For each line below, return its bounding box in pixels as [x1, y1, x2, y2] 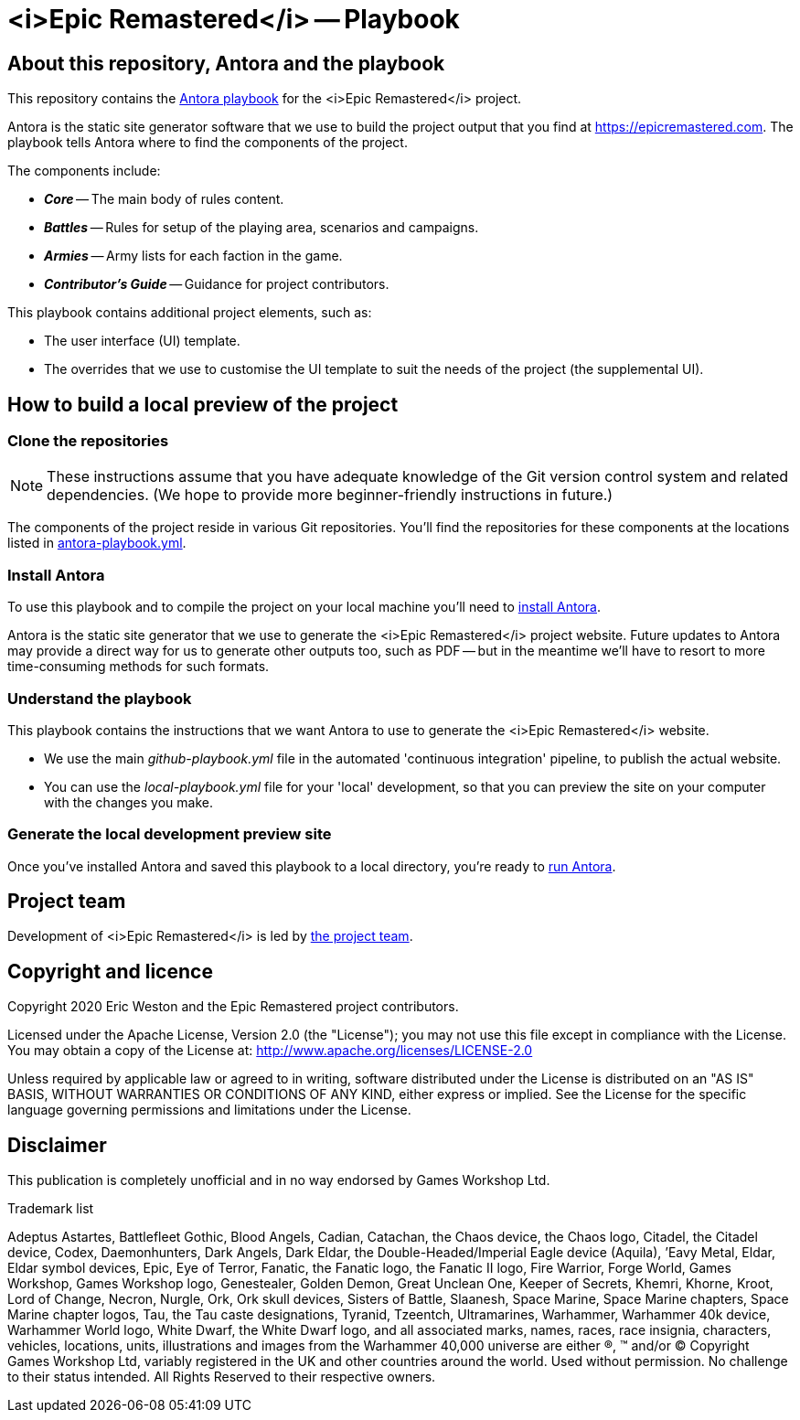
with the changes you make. [44, 794, 213, 810]
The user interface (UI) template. [44, 333, 240, 349]
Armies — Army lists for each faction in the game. [44, 248, 343, 264]
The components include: [7, 163, 161, 179]
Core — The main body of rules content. [44, 191, 284, 208]
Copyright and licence [7, 959, 213, 983]
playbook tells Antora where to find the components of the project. [7, 134, 408, 151]
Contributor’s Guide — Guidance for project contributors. [44, 276, 389, 293]
